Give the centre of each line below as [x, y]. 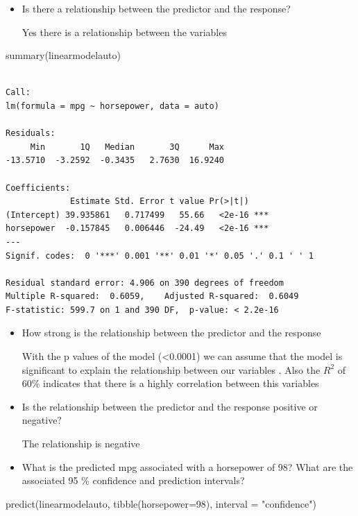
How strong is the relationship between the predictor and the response [171, 333]
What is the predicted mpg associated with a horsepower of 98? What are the [187, 466]
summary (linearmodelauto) [63, 55]
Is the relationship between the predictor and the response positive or [170, 406]
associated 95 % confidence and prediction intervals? [133, 480]
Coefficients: [38, 188]
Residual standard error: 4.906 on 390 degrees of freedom [145, 283]
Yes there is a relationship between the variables [124, 32]
